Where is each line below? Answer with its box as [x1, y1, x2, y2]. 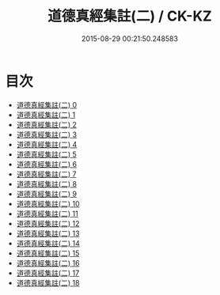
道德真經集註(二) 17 [16, 268, 80, 278]
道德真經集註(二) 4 [16, 139, 78, 149]
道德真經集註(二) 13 [16, 229, 80, 238]
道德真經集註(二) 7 [16, 169, 77, 179]
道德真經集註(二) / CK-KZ [47, 7, 212, 25]
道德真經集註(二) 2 [16, 119, 78, 129]
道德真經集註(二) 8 [16, 179, 78, 188]
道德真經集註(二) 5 [16, 149, 78, 159]
